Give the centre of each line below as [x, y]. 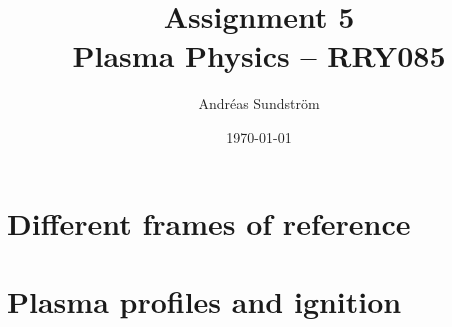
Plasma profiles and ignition [204, 300]
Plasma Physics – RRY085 [259, 55]
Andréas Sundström [259, 103]
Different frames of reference [209, 222]
